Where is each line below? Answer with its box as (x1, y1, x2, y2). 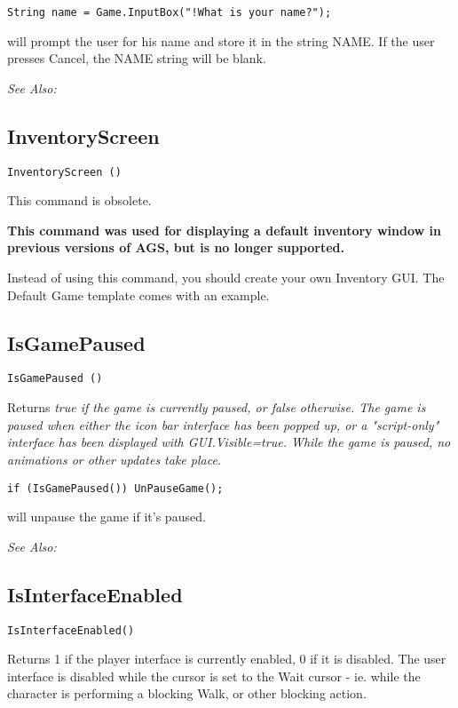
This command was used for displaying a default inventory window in (7, 220, 441, 239)
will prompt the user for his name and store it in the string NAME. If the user (7, 31, 435, 50)
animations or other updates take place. (7, 449, 222, 468)
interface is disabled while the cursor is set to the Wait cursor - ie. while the (7, 666, 421, 685)
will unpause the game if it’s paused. (7, 507, 206, 526)
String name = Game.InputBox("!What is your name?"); (7, 6, 332, 19)
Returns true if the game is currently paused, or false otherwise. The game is (7, 398, 426, 417)
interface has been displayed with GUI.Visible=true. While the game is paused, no (7, 433, 451, 451)
